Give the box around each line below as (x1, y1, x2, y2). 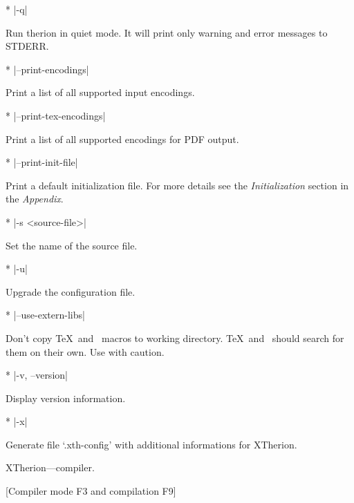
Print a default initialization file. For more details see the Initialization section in (6, 178, 349, 192)
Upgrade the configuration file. (6, 284, 136, 298)
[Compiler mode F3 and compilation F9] (6, 484, 176, 498)
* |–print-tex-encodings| (6, 108, 106, 122)
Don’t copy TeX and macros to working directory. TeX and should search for (6, 330, 344, 345)
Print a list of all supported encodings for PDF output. (6, 131, 239, 146)
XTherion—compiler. (6, 460, 95, 475)
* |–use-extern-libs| (6, 307, 85, 322)
